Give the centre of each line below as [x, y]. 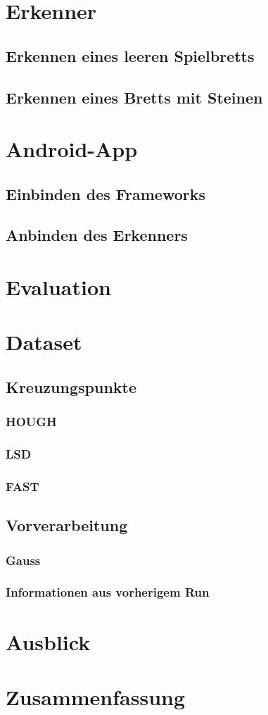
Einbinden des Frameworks [106, 193]
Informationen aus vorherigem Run [108, 592]
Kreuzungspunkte [71, 387]
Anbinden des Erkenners [97, 235]
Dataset [44, 342]
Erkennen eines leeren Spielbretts [130, 55]
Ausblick [48, 641]
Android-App [72, 149]
